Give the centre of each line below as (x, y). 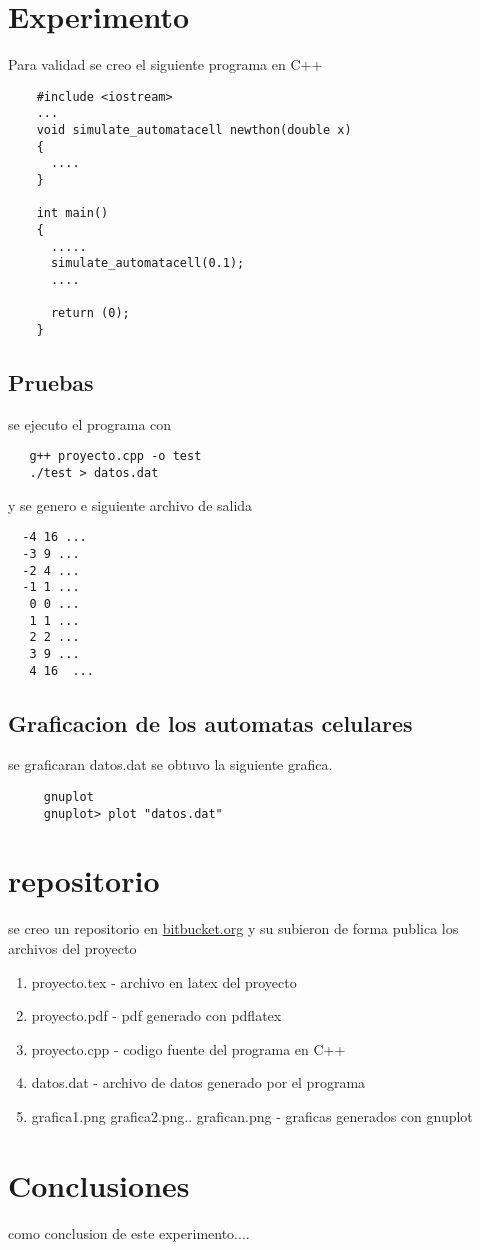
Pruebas (51, 381)
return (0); (90, 313)
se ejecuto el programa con (90, 423)
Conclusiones (99, 1184)
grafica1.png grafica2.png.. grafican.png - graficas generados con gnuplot (252, 1115)
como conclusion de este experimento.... (129, 1232)
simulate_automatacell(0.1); (147, 263)
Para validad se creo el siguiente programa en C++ (165, 64)
